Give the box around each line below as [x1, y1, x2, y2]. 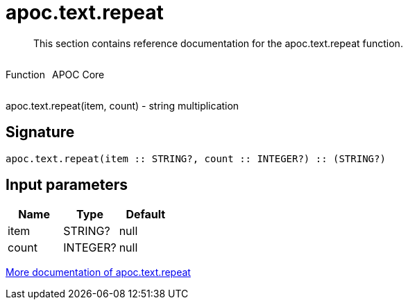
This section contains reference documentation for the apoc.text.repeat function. [33, 37, 403, 49]
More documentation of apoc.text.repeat [6, 266, 191, 279]
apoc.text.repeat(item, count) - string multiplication [6, 99, 239, 112]
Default [126, 207, 166, 222]
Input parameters [6, 176, 128, 194]
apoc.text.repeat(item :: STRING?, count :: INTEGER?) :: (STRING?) [6, 152, 386, 164]
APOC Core [51, 68, 105, 80]
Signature [6, 123, 75, 141]
